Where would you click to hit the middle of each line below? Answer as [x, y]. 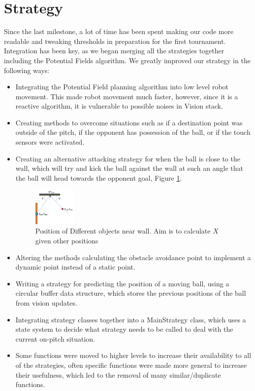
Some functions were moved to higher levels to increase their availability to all [133, 355]
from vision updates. [46, 302]
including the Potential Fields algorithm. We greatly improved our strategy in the [127, 60]
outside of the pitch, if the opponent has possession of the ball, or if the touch [133, 132]
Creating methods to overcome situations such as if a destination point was [129, 122]
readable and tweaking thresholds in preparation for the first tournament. [115, 41]
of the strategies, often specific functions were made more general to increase [131, 365]
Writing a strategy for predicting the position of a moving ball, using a [122, 283]
